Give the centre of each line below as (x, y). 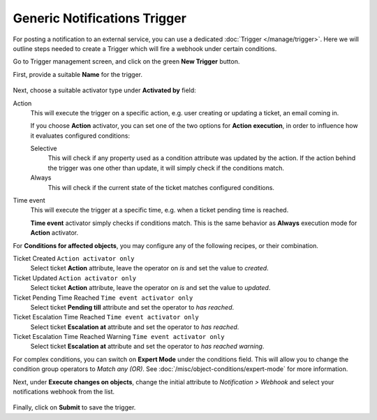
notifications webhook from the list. (64, 392)
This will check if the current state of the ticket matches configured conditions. (161, 187)
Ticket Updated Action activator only (75, 278)
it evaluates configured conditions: (80, 136)
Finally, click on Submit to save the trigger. (74, 407)
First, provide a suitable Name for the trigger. (78, 74)
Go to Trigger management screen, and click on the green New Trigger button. (126, 61)
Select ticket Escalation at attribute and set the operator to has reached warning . (147, 347)
